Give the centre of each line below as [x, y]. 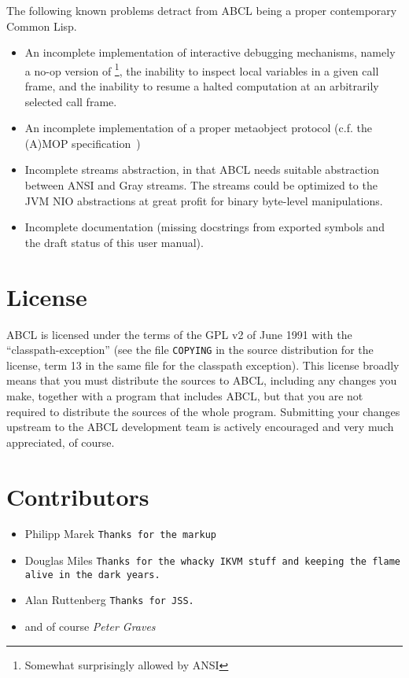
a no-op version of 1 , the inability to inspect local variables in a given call [202, 69]
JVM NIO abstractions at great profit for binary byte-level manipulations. [204, 200]
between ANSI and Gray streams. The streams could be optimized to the [201, 185]
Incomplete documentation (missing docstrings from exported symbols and [204, 227]
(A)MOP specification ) [83, 143]
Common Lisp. [42, 26]
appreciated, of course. [61, 442]
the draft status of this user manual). [114, 242]
